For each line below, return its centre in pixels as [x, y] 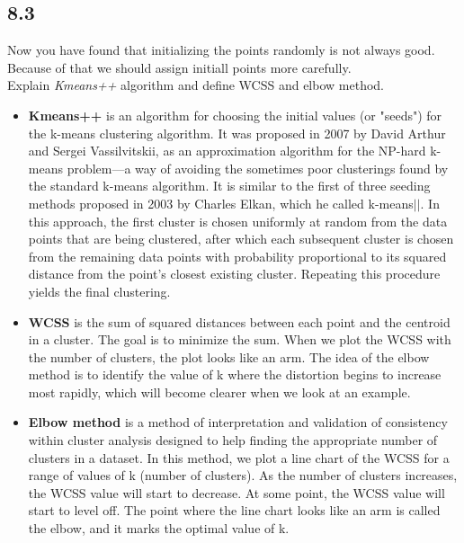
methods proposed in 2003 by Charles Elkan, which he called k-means [221, 203]
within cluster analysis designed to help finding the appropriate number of [233, 440]
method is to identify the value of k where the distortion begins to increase [235, 374]
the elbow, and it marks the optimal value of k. [159, 528]
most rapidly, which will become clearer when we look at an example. [219, 392]
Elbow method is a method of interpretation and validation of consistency [238, 422]
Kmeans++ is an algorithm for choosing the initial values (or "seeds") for [235, 115]
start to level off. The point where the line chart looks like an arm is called [234, 510]
